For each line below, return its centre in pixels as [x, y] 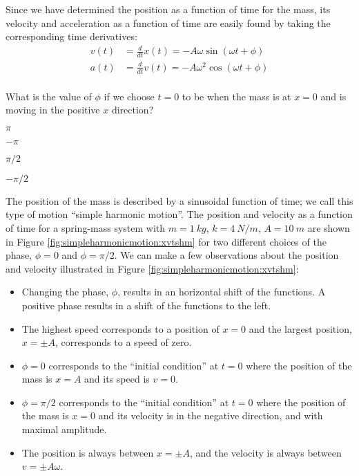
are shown [329, 227]
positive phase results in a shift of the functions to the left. [146, 305]
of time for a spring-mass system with [86, 227]
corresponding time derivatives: [71, 36]
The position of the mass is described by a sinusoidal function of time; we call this [179, 200]
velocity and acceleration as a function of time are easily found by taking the [168, 22]
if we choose [129, 96]
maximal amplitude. [64, 429]
